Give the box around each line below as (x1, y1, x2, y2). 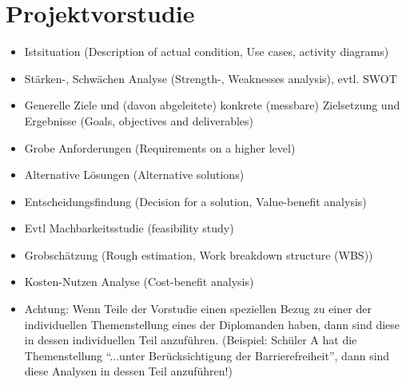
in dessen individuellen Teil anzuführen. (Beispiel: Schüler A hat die (24, 331, 357, 348)
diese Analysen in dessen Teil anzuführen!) (24, 363, 233, 379)
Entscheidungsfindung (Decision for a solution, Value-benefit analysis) (24, 192, 367, 209)
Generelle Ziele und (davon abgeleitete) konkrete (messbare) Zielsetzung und (24, 97, 400, 113)
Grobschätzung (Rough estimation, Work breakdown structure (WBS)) (24, 246, 373, 263)
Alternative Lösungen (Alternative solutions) (24, 166, 245, 183)
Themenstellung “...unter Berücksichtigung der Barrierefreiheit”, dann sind (24, 347, 390, 363)
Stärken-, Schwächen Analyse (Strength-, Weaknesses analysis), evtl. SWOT (24, 69, 397, 86)
